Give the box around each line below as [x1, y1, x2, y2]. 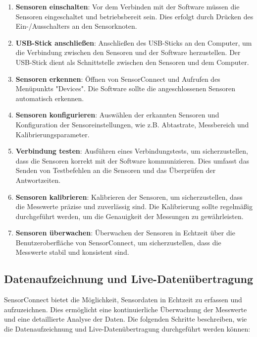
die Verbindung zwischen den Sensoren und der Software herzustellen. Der [15, 47, 241, 57]
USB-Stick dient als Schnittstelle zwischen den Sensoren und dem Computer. [15, 56, 249, 67]
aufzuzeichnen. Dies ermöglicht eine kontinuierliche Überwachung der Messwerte [4, 304, 247, 314]
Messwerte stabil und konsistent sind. [15, 247, 129, 257]
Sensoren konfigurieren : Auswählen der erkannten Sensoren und [15, 110, 219, 120]
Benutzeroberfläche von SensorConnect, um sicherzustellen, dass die [15, 237, 221, 247]
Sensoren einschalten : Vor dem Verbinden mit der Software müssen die [15, 1, 240, 11]
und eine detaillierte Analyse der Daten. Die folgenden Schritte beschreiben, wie [4, 314, 247, 324]
